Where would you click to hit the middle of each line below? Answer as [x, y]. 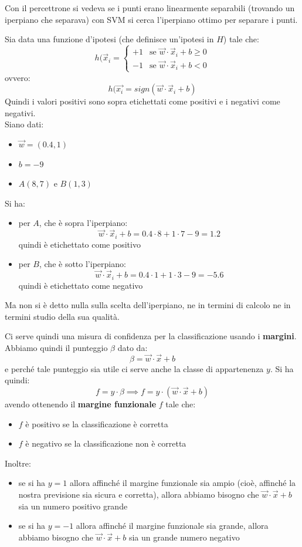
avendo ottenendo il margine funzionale [81, 404]
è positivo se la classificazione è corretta [97, 423]
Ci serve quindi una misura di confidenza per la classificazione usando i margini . [151, 336]
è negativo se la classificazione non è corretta [106, 443]
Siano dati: [24, 124]
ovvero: [18, 77]
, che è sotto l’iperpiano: [82, 264]
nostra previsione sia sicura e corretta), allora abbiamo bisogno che [139, 494]
